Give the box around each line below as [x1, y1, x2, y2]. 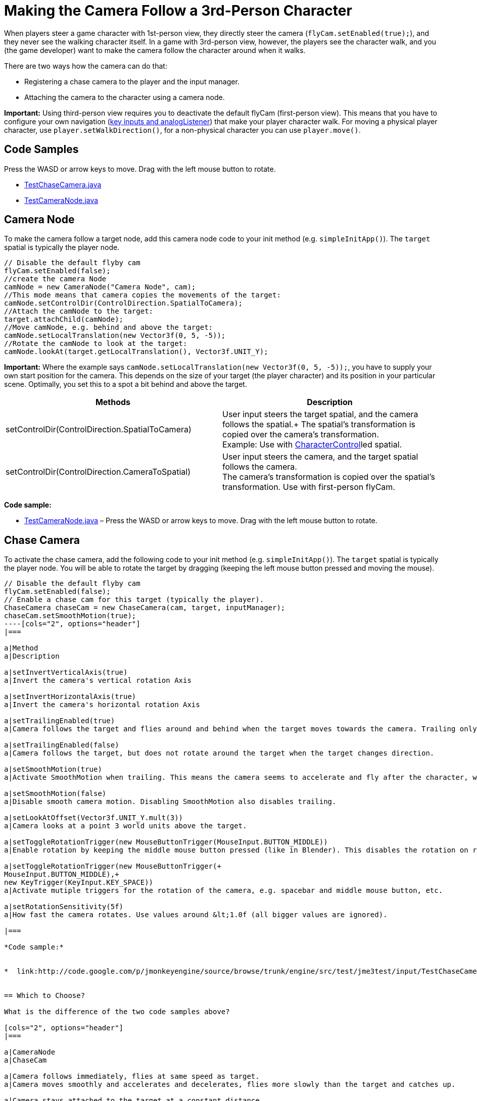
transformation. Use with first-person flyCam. [222, 482, 395, 492]
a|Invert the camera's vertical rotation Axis [4, 676, 192, 685]
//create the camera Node [4, 275, 107, 283]
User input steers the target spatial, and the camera [222, 409, 418, 420]
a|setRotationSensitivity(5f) [4, 903, 124, 911]
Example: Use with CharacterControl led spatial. [222, 439, 402, 450]
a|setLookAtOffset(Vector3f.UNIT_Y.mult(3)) [4, 814, 183, 822]
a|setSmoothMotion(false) [4, 789, 107, 798]
